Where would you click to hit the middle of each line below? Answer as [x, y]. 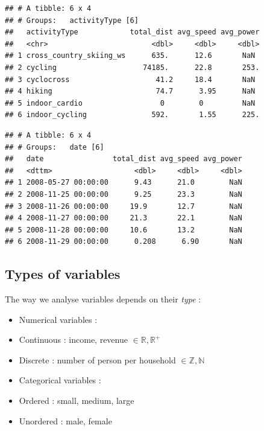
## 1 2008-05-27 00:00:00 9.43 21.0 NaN [124, 183]
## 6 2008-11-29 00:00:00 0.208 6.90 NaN [124, 242]
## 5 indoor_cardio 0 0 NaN [130, 103]
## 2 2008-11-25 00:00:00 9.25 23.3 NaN [124, 194]
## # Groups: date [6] [55, 147]
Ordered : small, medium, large [77, 401]
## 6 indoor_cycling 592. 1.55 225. [132, 115]
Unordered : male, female [65, 420]
